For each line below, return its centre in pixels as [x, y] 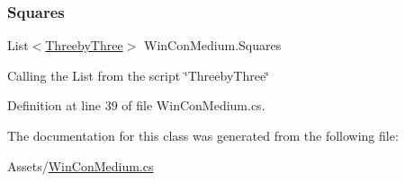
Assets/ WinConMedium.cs [81, 165]
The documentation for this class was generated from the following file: [203, 135]
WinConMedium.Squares [213, 45]
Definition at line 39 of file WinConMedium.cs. [136, 105]
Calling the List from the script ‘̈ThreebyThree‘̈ [139, 75]
